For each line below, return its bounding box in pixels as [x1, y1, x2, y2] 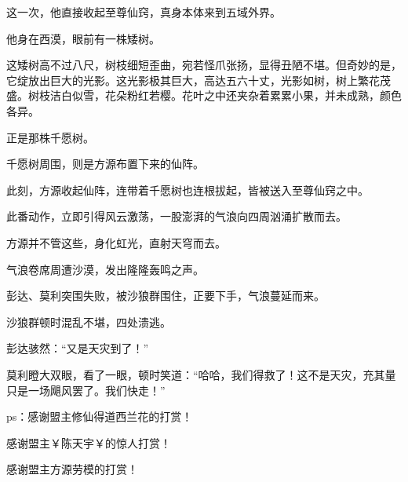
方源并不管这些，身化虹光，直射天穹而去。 [6, 234, 226, 250]
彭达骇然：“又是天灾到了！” [6, 340, 149, 356]
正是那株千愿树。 [6, 129, 94, 145]
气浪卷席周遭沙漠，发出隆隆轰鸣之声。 [6, 261, 204, 277]
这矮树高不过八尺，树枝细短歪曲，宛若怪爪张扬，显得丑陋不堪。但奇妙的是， [6, 57, 402, 73]
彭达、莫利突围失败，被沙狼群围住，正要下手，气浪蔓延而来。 [6, 287, 325, 304]
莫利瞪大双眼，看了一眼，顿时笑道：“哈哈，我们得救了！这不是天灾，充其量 [6, 366, 396, 382]
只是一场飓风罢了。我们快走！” [6, 382, 166, 398]
